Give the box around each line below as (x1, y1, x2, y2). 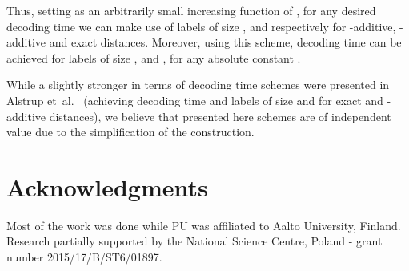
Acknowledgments (6, 170, 208, 203)
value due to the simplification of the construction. (6, 123, 255, 140)
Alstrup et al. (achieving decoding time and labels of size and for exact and (6, 91, 383, 108)
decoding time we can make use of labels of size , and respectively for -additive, (6, 18, 396, 34)
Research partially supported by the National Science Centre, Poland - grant (6, 233, 383, 249)
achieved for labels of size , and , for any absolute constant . (6, 49, 301, 66)
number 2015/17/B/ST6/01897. (6, 249, 162, 265)
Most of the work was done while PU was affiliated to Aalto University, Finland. (6, 216, 401, 233)
